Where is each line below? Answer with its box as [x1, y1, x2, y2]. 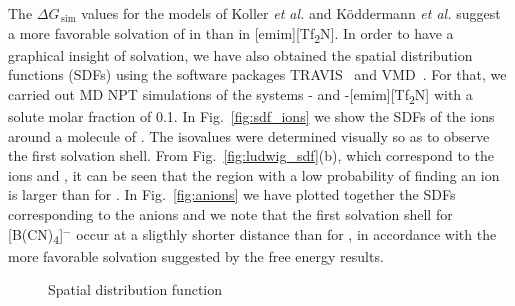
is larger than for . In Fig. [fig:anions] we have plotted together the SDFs [8, 184, 456, 205]
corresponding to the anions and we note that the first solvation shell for [8, 204, 453, 224]
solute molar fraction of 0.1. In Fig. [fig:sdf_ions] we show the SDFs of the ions [8, 106, 495, 127]
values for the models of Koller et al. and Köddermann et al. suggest [81, 3, 501, 23]
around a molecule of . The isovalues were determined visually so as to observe [8, 125, 490, 146]
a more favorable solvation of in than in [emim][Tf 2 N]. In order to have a [8, 22, 454, 46]
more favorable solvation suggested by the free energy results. [8, 245, 384, 266]
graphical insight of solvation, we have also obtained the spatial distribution [8, 44, 473, 65]
